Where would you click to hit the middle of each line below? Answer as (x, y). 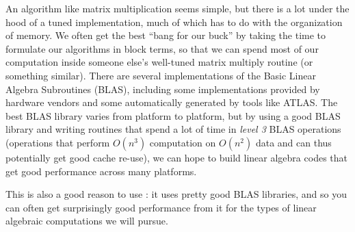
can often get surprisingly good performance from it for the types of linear (161, 207)
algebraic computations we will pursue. (87, 221)
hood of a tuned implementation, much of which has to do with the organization (174, 22)
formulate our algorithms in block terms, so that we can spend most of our (162, 48)
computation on (183, 142)
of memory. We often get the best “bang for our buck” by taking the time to (166, 35)
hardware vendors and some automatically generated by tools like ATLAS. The (172, 102)
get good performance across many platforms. (101, 171)
